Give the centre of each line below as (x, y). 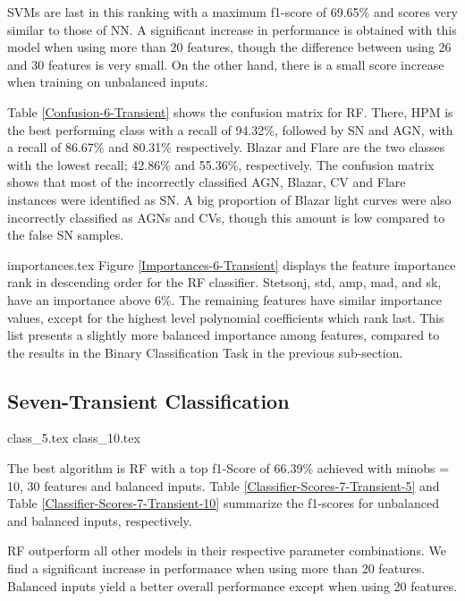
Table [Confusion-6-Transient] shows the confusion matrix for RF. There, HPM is (230, 111)
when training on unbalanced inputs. (108, 82)
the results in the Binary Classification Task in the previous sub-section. (205, 352)
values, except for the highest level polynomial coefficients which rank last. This (226, 317)
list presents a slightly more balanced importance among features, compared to (224, 335)
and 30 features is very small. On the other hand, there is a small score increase (226, 64)
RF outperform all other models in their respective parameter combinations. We (227, 550)
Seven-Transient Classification (148, 400)
